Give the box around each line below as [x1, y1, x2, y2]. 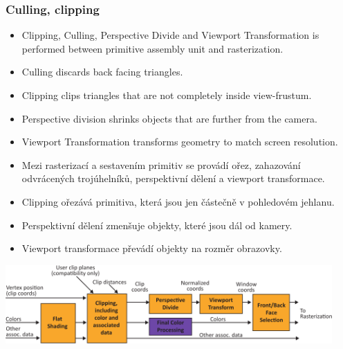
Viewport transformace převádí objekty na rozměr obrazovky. [21, 241, 282, 256]
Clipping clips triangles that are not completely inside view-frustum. [21, 88, 312, 102]
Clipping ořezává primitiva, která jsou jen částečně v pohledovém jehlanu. [21, 194, 335, 208]
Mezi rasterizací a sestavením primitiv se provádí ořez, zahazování [21, 157, 301, 172]
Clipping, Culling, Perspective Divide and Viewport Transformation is [21, 28, 319, 42]
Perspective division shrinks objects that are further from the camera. [21, 111, 317, 125]
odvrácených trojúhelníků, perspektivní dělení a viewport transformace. [21, 171, 325, 186]
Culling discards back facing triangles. [21, 64, 183, 79]
